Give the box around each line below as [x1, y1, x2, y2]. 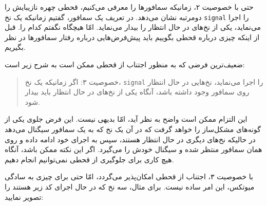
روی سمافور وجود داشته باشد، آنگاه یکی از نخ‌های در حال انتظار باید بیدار [25, 86, 250, 97]
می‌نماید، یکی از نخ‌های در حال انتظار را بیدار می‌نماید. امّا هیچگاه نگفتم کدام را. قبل [5, 22, 261, 32]
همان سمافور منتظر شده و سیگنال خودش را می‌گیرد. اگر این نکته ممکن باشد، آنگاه [5, 144, 262, 155]
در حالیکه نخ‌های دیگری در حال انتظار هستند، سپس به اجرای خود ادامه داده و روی [5, 134, 256, 144]
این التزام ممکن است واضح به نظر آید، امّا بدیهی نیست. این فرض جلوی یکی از [5, 114, 247, 124]
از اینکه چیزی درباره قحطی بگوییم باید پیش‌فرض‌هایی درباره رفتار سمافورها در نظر [5, 31, 260, 42]
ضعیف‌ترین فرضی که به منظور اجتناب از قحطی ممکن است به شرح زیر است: [5, 59, 245, 70]
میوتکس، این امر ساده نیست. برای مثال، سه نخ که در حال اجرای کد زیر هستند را [5, 181, 255, 192]
